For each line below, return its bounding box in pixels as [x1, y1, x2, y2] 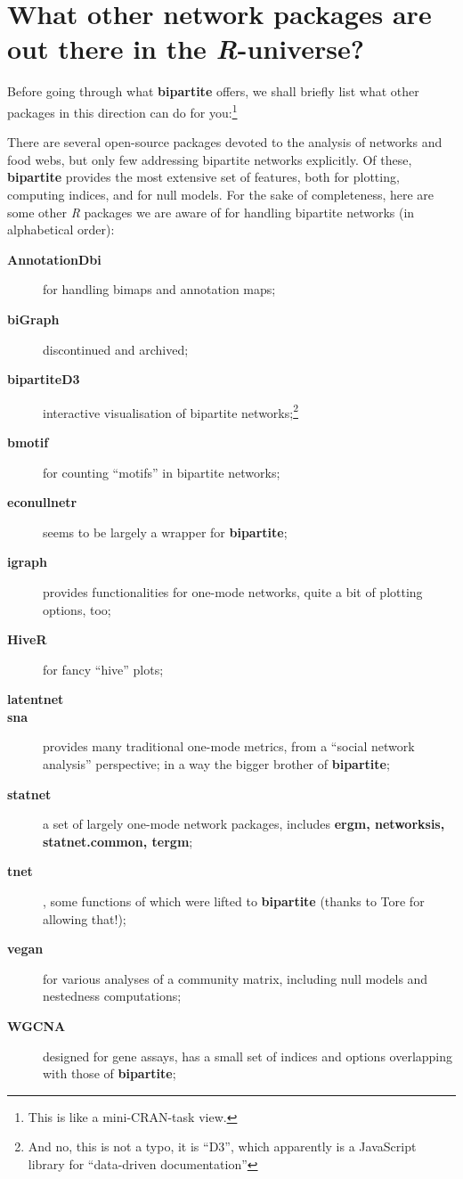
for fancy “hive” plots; [43, 659, 164, 678]
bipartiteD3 [7, 370, 80, 389]
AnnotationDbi [7, 250, 102, 268]
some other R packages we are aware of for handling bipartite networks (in [7, 202, 415, 221]
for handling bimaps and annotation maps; [43, 280, 276, 299]
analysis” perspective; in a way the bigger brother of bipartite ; [43, 755, 390, 774]
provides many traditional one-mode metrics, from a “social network [43, 737, 415, 756]
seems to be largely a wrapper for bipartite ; [43, 522, 288, 541]
